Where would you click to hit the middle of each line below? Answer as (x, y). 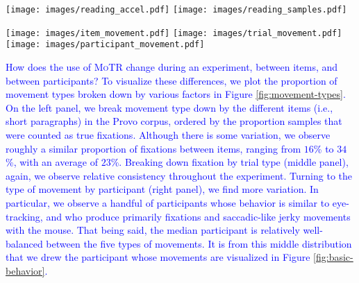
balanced (24, 243)
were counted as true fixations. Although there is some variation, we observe (168, 134)
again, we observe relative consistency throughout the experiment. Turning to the (179, 175)
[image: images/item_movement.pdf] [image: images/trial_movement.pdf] (174, 33)
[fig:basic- (333, 257)
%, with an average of (52, 162)
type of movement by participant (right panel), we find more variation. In (162, 189)
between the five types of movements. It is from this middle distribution (199, 243)
